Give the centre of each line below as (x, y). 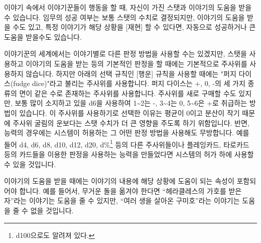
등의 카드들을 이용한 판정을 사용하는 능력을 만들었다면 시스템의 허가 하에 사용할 (129, 154)
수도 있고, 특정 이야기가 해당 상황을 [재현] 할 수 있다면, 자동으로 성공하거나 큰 (134, 27)
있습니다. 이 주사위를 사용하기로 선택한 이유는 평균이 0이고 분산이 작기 (129, 112)
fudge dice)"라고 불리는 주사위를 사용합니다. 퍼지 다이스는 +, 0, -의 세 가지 (129, 83)
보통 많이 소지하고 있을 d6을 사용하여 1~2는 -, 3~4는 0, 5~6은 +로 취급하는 (131, 103)
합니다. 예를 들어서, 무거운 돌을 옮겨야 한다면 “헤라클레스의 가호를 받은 (130, 190)
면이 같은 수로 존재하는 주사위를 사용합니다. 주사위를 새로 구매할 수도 (128, 93)
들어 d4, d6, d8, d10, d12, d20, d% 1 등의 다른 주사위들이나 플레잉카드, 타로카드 (127, 143)
